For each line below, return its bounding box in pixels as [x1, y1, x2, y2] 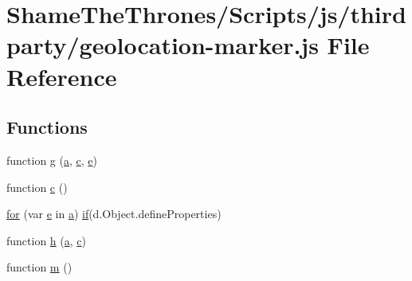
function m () [6, 259, 73, 275]
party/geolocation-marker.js [6, 29, 319, 61]
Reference [6, 60, 117, 92]
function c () [6, 178, 68, 195]
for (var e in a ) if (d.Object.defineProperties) [6, 205, 222, 222]
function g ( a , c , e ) [6, 151, 97, 168]
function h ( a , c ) [6, 232, 86, 248]
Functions [6, 115, 88, 139]
